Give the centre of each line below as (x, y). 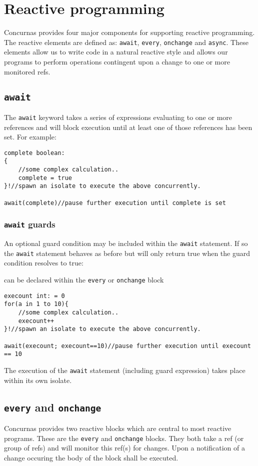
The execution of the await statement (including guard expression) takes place (125, 370)
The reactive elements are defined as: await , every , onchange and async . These (126, 42)
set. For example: (30, 137)
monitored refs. (27, 71)
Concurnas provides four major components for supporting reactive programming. (129, 32)
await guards (30, 224)
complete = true (45, 178)
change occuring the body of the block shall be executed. (91, 457)
